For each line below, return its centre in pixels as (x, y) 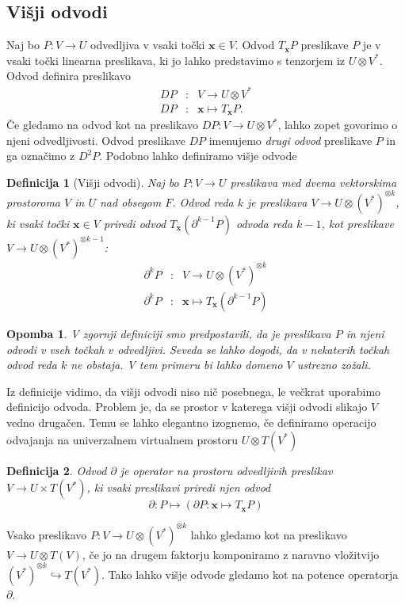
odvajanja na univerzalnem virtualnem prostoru (122, 439)
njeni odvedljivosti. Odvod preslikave (96, 140)
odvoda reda (264, 223)
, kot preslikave (357, 223)
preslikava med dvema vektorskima (313, 182)
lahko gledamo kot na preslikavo (269, 534)
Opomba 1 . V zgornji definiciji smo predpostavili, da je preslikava (169, 333)
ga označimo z (41, 156)
